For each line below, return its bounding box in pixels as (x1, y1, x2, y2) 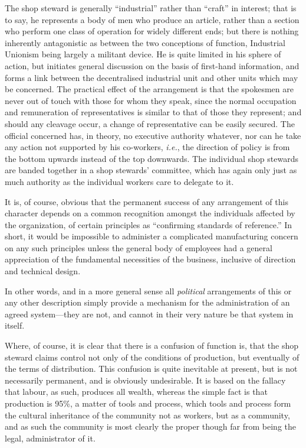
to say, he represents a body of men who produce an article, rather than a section (5, 13, 300, 25)
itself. (5, 319, 25, 332)
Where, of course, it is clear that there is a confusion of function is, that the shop (5, 339, 299, 352)
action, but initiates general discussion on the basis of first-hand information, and (5, 59, 300, 72)
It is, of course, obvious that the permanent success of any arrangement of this (5, 195, 288, 207)
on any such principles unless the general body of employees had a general (5, 241, 272, 254)
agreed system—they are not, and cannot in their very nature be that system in (5, 307, 294, 320)
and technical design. (5, 265, 81, 277)
